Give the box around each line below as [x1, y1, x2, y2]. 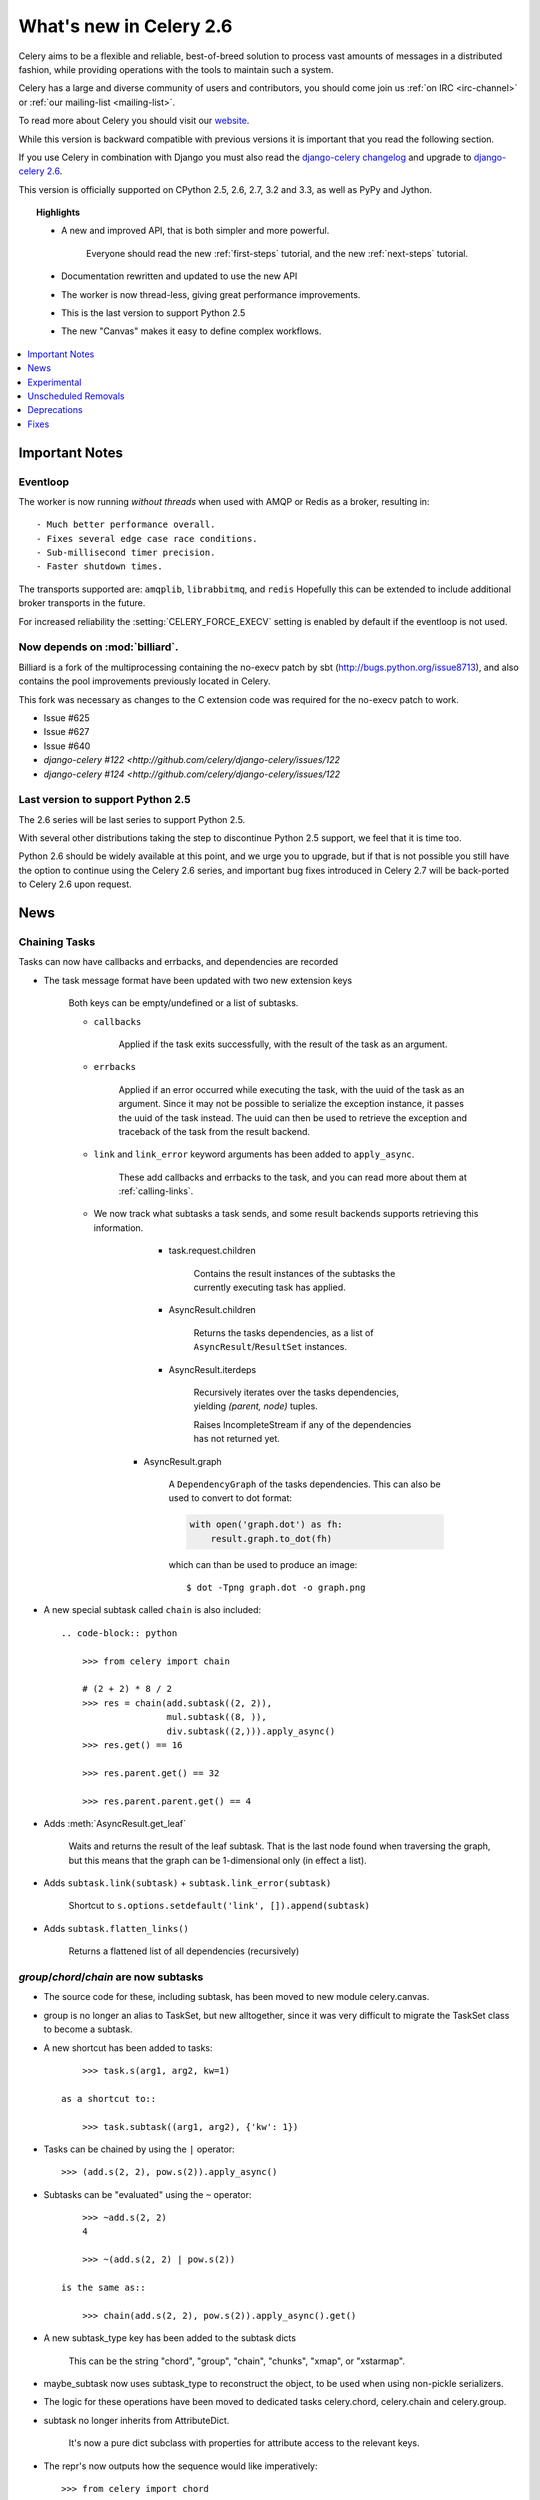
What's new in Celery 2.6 [18, 15, 233, 37]
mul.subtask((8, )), [166, 1711, 267, 1723]
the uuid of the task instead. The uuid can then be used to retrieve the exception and [118, 1111, 468, 1124]
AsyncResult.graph [143, 1455, 222, 1467]
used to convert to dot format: [168, 1492, 292, 1504]
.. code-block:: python [61, 1627, 178, 1639]
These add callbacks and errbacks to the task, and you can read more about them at [118, 1171, 467, 1183]
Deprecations [27, 404, 84, 416]
